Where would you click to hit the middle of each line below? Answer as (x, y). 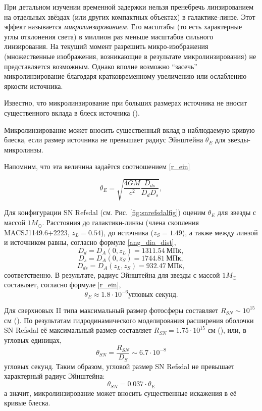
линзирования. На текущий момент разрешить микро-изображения (106, 46)
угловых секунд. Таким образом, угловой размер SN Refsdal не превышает (119, 366)
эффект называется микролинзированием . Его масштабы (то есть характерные (123, 27)
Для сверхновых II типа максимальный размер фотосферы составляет (111, 310)
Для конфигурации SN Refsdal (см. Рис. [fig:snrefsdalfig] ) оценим (105, 212)
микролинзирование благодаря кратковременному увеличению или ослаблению (125, 76)
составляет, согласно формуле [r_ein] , (63, 285)
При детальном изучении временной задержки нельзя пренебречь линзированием (129, 7)
